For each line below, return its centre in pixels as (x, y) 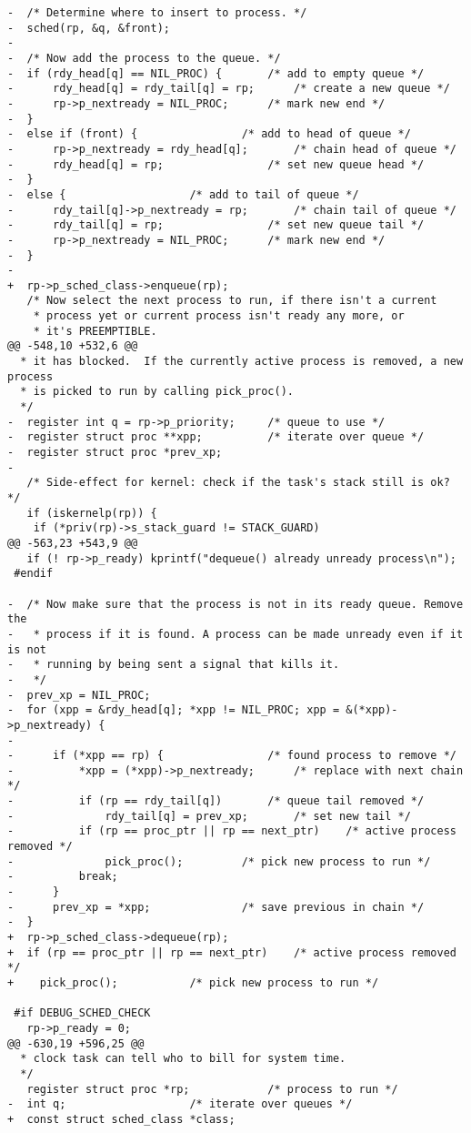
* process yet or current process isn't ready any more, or (219, 316)
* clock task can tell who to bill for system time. (183, 1059)
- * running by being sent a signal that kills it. (174, 665)
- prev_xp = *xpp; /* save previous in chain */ (216, 907)
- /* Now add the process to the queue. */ (144, 58)
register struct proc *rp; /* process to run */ (212, 1089)
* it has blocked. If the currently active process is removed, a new (242, 362)
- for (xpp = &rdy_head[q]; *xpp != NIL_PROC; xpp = (174, 710)
